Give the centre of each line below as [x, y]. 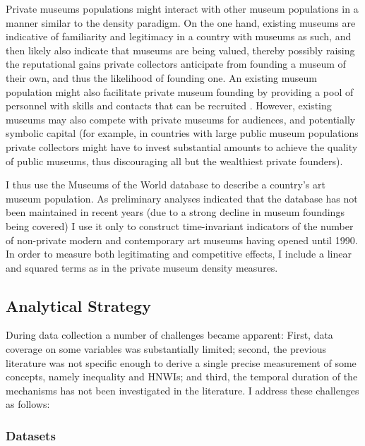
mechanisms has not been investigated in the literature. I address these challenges [182, 390]
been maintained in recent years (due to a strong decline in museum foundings [175, 212]
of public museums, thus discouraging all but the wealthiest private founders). [174, 161]
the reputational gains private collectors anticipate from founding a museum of [176, 64]
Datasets [31, 435]
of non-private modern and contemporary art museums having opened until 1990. [182, 240]
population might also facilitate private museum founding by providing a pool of [180, 91]
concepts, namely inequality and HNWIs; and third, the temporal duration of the [182, 376]
